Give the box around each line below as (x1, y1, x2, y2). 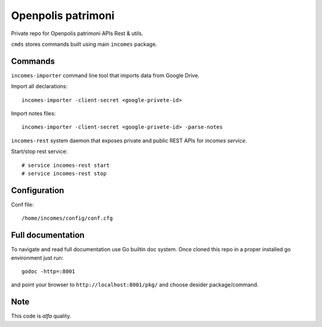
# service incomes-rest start (21, 161, 110, 169)
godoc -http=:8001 (21, 268, 76, 275)
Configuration (11, 185, 64, 195)
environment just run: (11, 254, 64, 261)
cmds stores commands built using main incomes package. (11, 41, 157, 48)
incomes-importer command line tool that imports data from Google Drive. (11, 71, 200, 79)
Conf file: (11, 201, 34, 208)
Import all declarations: (11, 83, 68, 90)
